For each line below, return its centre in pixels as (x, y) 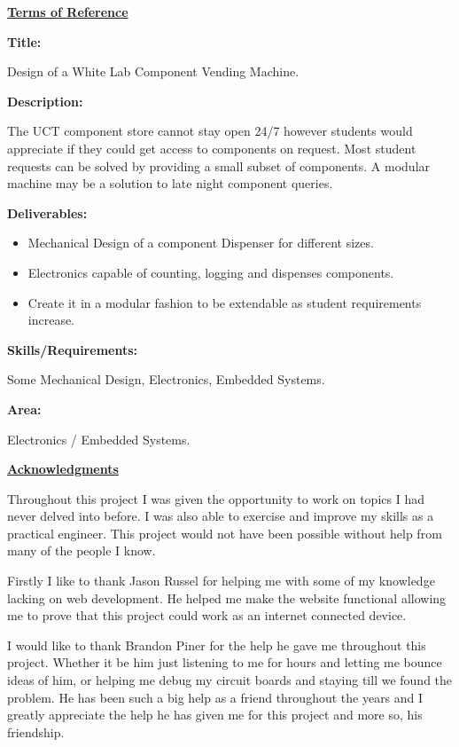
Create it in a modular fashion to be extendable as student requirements (225, 302)
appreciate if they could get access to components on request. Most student (212, 148)
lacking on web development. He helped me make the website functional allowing (227, 598)
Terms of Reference (68, 12)
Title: (24, 41)
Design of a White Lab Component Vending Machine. (153, 71)
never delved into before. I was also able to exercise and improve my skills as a (221, 516)
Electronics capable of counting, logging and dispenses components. (211, 272)
